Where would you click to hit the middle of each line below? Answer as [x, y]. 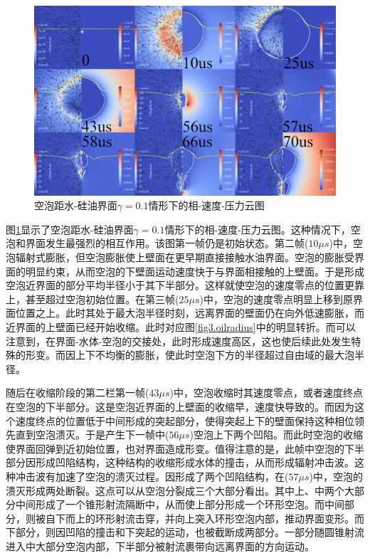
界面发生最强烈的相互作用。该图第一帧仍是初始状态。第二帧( [167, 243]
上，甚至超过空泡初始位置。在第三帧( [92, 299]
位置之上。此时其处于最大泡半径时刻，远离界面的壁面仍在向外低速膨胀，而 [190, 313]
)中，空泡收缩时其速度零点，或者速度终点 [266, 393]
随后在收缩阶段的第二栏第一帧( [78, 393]
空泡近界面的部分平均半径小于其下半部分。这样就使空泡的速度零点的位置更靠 [185, 285]
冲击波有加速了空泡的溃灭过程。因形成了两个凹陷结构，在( [152, 476]
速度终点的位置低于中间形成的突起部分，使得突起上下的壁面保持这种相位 [185, 420]
